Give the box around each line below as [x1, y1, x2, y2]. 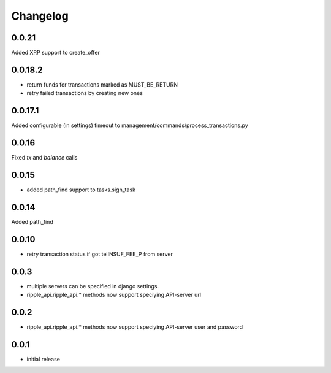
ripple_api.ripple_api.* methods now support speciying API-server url [26, 291, 202, 299]
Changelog [11, 9, 69, 23]
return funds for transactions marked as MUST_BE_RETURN [26, 80, 178, 88]
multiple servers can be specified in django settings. [26, 282, 159, 290]
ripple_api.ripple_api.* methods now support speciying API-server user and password [26, 323, 243, 331]
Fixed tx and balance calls [11, 154, 78, 161]
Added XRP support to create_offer [11, 49, 101, 56]
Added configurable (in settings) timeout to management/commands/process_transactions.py [11, 121, 248, 129]
